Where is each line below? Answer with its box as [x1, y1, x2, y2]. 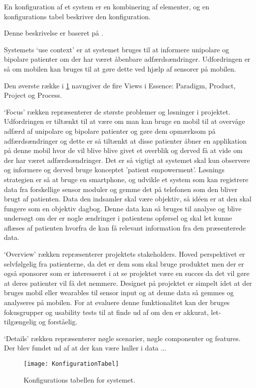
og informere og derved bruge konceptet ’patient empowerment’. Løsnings [4, 164, 225, 175]
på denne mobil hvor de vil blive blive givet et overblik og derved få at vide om [4, 145, 243, 155]
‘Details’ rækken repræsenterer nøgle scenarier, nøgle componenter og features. [4, 333, 241, 343]
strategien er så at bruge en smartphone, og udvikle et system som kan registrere [4, 174, 249, 184]
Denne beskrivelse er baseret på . [4, 28, 103, 38]
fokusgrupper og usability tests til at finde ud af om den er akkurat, [4, 307, 209, 317]
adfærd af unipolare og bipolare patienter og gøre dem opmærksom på [4, 125, 216, 136]
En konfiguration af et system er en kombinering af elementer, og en [4, 1, 209, 11]
